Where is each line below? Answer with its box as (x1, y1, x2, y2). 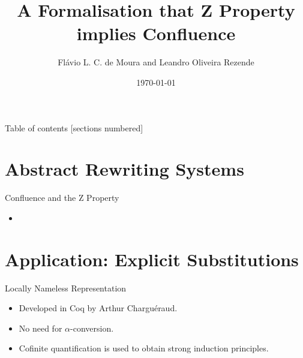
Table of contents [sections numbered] (5, 121, 143, 134)
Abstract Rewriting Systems (5, 157, 244, 181)
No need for (19, 321, 62, 334)
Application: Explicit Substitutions (5, 246, 299, 271)
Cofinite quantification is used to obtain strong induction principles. (19, 342, 269, 354)
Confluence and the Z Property (5, 191, 119, 204)
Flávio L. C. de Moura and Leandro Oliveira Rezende (58, 56, 254, 68)
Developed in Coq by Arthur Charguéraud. (19, 302, 178, 314)
